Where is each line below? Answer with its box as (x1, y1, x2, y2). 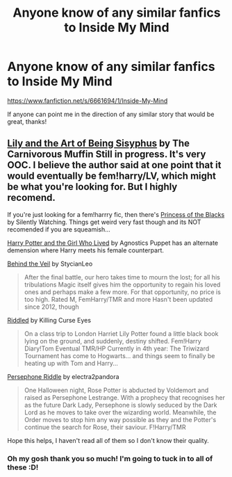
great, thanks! (7, 117, 47, 126)
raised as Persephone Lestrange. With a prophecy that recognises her (24, 393, 226, 401)
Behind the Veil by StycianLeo (7, 259, 93, 268)
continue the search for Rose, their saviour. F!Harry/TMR (24, 423, 186, 431)
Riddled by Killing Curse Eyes (7, 316, 92, 324)
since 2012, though (24, 302, 79, 311)
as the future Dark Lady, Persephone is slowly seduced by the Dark (24, 401, 217, 409)
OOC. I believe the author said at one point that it (7, 159, 222, 171)
